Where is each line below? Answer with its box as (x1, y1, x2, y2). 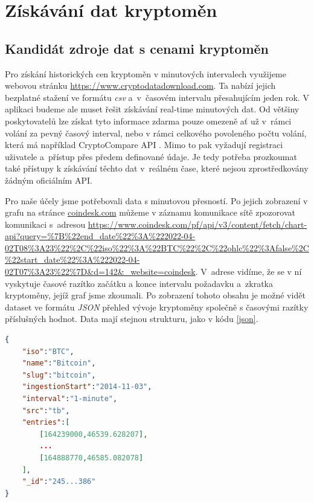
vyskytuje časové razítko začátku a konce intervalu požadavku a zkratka (5, 277, 273, 289)
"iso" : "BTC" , (22, 347, 74, 356)
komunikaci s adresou (5, 217, 86, 230)
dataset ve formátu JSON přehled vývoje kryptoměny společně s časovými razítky (5, 300, 309, 313)
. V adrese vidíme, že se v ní (195, 265, 302, 278)
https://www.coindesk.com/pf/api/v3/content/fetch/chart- (88, 217, 307, 230)
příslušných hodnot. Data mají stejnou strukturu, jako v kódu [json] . (5, 312, 258, 325)
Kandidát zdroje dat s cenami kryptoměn (5, 39, 269, 57)
